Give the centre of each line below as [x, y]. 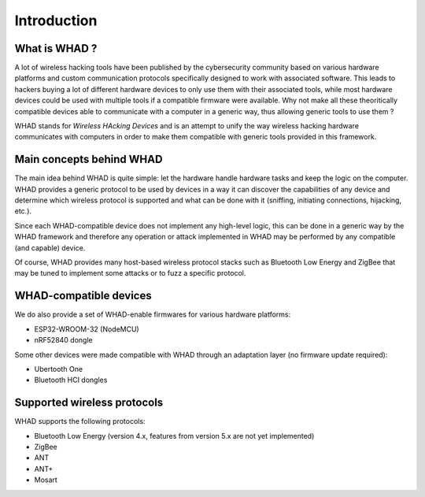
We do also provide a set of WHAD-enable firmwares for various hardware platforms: [153, 314]
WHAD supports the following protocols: [80, 421]
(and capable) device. [50, 247]
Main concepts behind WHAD [89, 159]
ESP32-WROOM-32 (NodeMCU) [87, 329]
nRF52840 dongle [64, 340]
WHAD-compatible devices [83, 296]
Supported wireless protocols [89, 403]
